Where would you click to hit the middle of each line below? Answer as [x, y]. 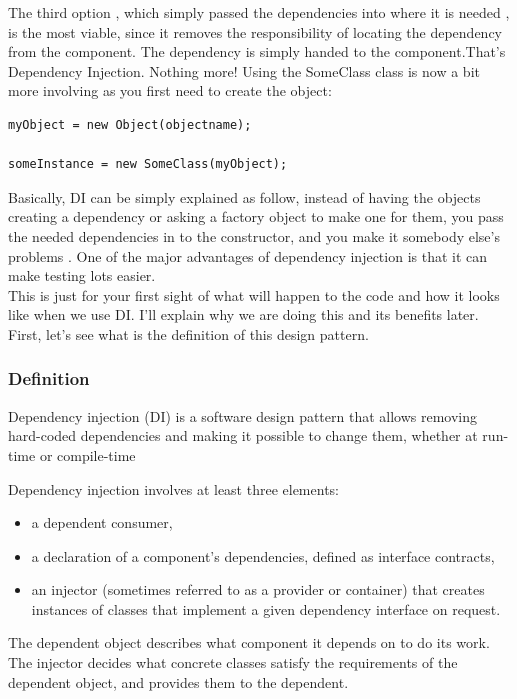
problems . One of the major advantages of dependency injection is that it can [248, 255]
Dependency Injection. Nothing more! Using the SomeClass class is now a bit [244, 70]
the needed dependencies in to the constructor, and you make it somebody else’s [254, 235]
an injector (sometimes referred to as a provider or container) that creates [258, 589]
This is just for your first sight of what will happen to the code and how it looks [254, 294]
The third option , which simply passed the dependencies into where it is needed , [259, 12]
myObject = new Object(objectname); [130, 124]
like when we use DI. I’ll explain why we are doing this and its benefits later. [243, 314]
